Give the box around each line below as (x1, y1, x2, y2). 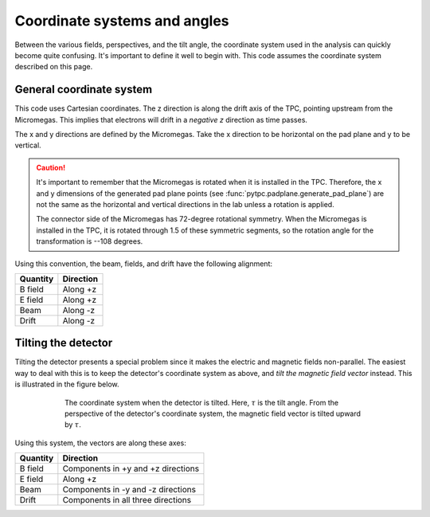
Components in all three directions (62, 495, 192, 506)
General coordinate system (14, 83, 153, 96)
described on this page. (14, 62, 93, 72)
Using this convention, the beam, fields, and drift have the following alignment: (14, 259, 273, 268)
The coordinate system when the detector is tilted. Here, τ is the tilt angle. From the (64, 398, 338, 407)
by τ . (64, 420, 81, 429)
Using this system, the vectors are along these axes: (14, 438, 186, 448)
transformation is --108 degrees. (36, 237, 143, 246)
